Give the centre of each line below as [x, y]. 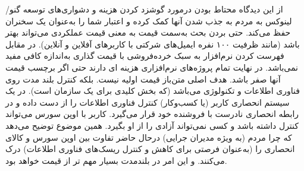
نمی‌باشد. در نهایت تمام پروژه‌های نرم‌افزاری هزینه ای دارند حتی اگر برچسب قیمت [152, 67]
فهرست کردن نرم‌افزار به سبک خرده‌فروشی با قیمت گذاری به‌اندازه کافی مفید [145, 56]
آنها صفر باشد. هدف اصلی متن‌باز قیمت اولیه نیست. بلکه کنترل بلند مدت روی [143, 79]
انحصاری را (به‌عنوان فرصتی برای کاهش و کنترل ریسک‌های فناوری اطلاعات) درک [150, 149]
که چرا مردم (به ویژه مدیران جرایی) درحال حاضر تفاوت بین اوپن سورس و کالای [149, 137]
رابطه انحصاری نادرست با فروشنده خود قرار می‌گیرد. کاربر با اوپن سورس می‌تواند [152, 114]
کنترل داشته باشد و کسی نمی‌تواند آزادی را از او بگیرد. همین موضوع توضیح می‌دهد [152, 125]
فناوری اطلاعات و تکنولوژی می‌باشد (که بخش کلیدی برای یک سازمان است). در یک [153, 91]
